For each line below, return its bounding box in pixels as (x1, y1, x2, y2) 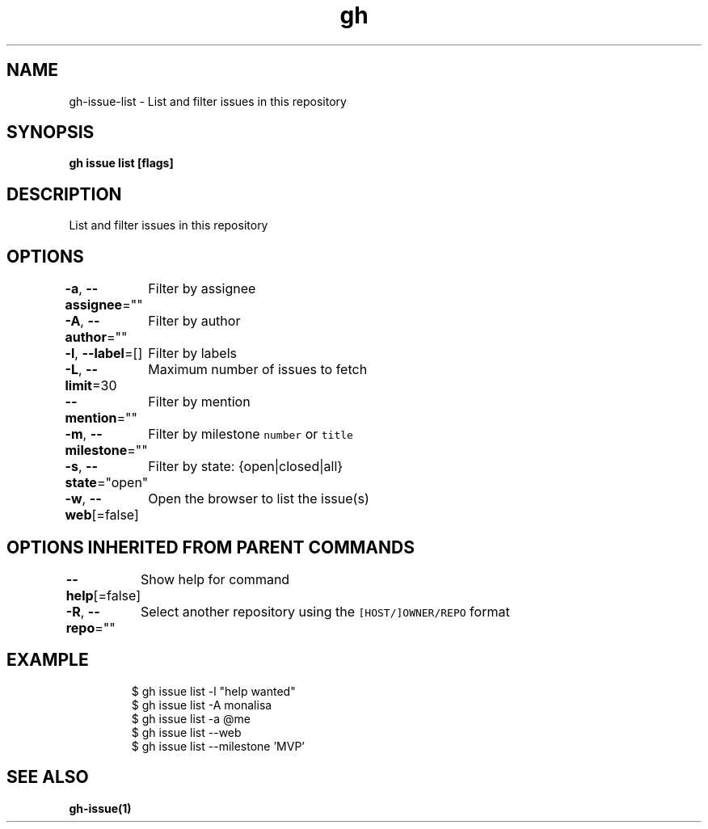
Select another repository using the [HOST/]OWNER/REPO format (140, 603, 510, 620)
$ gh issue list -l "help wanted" (131, 684, 296, 698)
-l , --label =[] (65, 345, 143, 362)
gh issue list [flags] (69, 156, 174, 170)
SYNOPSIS (6, 122, 95, 143)
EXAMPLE (6, 650, 89, 671)
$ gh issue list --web (131, 725, 242, 739)
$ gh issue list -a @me (131, 711, 251, 726)
